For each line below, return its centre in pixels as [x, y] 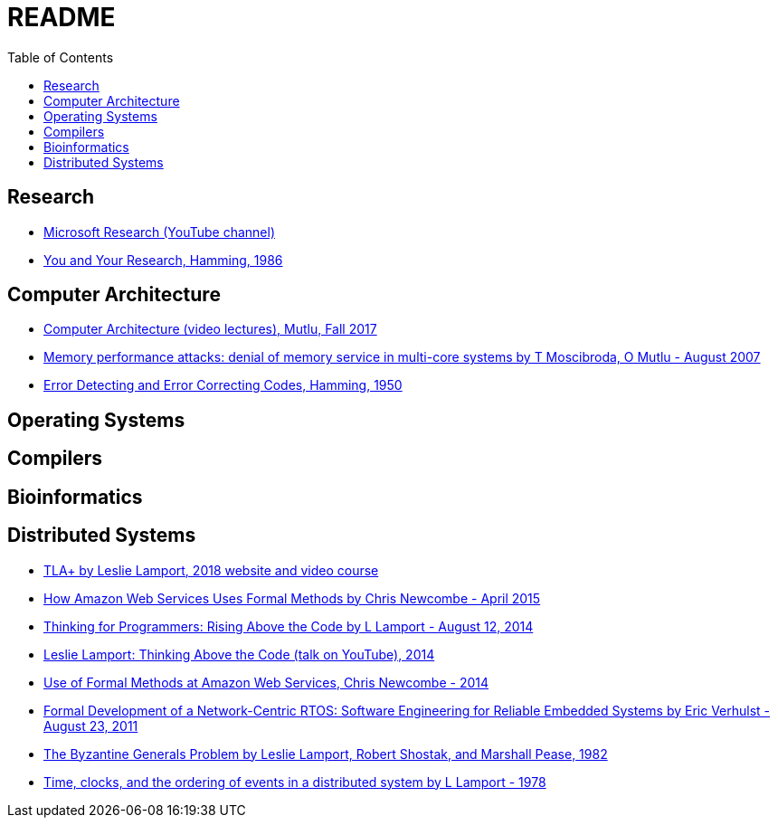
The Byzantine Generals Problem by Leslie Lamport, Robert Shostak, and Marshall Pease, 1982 [326, 754]
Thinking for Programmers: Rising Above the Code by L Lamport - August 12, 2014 [289, 626]
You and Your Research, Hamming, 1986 [163, 260]
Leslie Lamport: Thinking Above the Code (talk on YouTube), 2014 [239, 654]
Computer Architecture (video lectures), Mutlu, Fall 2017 [210, 329]
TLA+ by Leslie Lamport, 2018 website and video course [211, 570]
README [62, 17]
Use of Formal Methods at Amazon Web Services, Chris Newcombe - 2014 [266, 682]
